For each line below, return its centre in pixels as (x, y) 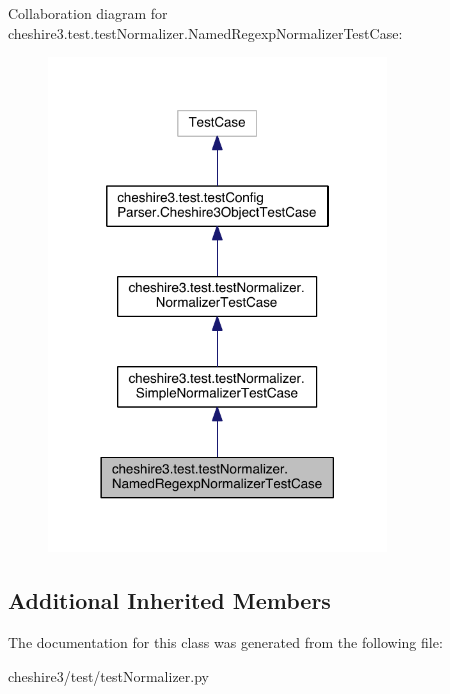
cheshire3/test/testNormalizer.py (108, 675)
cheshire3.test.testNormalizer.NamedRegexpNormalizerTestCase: (205, 32)
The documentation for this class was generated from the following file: (225, 642)
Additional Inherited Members (169, 600)
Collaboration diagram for (88, 13)
